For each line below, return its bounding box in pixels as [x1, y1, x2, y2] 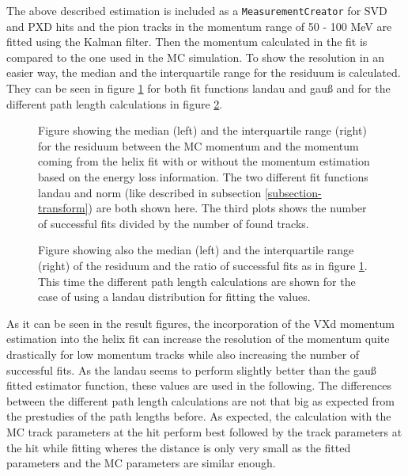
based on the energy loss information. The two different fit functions [38, 169, 368, 185]
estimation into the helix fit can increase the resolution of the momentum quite [6, 330, 390, 347]
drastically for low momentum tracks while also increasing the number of [6, 345, 360, 362]
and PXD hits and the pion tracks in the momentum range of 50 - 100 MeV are [6, 17, 392, 34]
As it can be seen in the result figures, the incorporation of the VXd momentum [6, 314, 395, 331]
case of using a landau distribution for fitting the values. [38, 288, 311, 305]
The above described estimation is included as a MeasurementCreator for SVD [6, 2, 387, 18]
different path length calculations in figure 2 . [6, 95, 223, 112]
